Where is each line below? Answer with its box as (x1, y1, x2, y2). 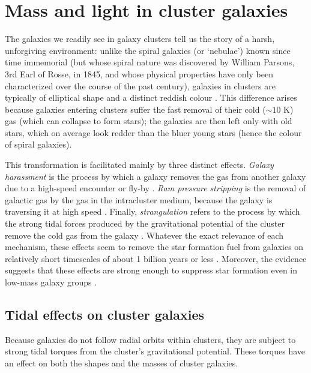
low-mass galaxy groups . (5, 276, 97, 288)
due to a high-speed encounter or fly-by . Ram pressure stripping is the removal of (5, 182, 306, 194)
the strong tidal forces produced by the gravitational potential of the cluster (5, 217, 285, 230)
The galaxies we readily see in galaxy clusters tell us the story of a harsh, (5, 32, 275, 45)
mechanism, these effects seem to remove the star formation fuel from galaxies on (5, 240, 304, 253)
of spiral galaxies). (5, 138, 72, 151)
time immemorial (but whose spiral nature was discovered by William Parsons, (5, 56, 295, 68)
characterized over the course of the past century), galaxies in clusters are (5, 79, 276, 92)
